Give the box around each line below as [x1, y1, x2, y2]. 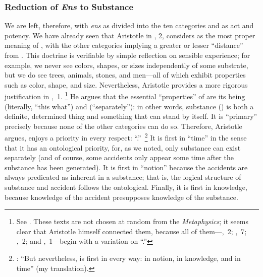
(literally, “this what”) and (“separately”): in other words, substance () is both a [5, 101, 254, 111]
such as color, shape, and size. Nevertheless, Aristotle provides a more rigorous [5, 79, 248, 90]
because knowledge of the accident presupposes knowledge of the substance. [5, 191, 238, 202]
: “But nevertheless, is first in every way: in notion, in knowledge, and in [16, 253, 241, 263]
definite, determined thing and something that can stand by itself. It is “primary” [5, 111, 257, 121]
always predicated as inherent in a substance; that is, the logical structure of [5, 172, 241, 182]
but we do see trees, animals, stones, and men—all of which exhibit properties [5, 70, 246, 80]
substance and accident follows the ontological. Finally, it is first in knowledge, [5, 182, 247, 192]
